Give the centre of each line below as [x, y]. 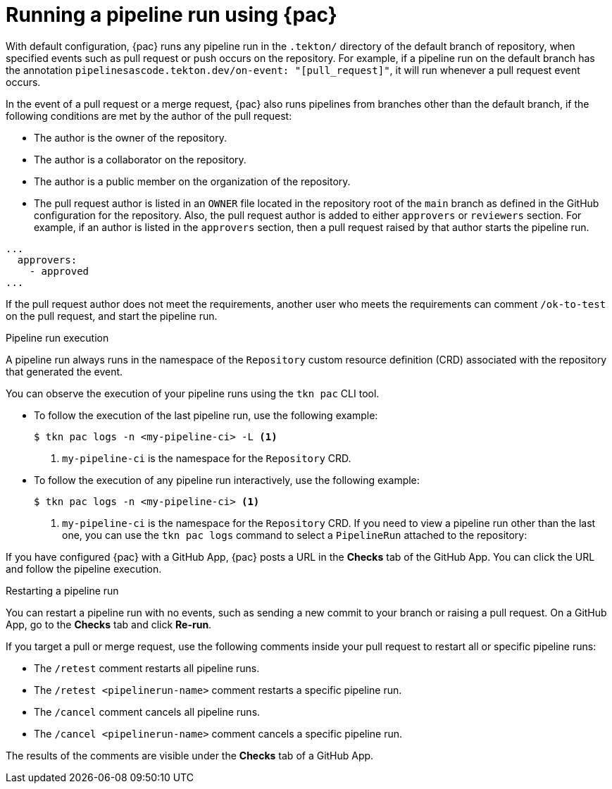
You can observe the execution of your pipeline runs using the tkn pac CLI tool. [193, 393]
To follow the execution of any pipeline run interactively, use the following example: [227, 480]
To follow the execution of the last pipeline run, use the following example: [206, 415]
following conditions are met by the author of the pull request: [149, 116]
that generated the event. [64, 371]
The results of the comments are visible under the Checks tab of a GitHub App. [190, 755]
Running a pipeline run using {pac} [171, 15]
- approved [59, 271]
